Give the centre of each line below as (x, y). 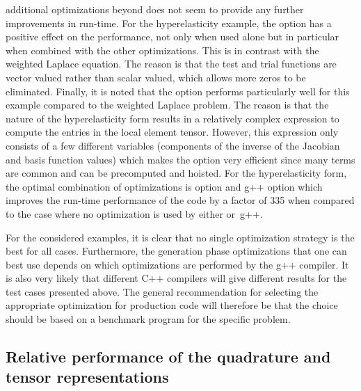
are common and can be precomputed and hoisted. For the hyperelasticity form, (176, 173)
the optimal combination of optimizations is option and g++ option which (164, 186)
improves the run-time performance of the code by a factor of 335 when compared (180, 200)
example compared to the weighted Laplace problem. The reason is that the (167, 105)
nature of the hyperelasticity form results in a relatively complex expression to (173, 118)
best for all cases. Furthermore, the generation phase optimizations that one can (176, 251)
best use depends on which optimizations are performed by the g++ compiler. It (177, 264)
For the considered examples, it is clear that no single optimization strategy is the (180, 237)
